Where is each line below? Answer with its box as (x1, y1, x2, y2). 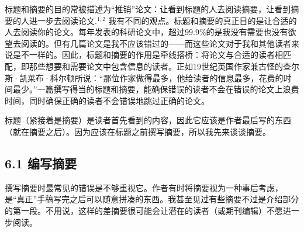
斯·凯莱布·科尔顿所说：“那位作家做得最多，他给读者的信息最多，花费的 (5, 71, 284, 84)
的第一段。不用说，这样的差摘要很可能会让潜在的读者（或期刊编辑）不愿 (5, 204, 283, 216)
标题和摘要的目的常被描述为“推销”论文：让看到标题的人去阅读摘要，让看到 (5, 3, 291, 15)
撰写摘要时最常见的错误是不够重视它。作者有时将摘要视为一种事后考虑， (5, 181, 283, 193)
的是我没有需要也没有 (206, 26, 288, 38)
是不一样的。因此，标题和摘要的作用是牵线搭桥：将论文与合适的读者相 (12, 49, 283, 61)
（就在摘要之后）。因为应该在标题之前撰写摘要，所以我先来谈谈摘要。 (5, 125, 271, 137)
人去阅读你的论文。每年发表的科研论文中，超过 (5, 26, 185, 38)
